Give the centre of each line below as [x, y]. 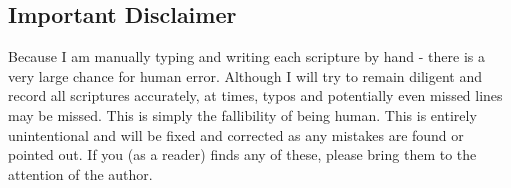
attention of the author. [80, 173]
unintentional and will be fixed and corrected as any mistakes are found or [236, 134]
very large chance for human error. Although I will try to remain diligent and [245, 75]
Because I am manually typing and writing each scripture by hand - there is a [246, 56]
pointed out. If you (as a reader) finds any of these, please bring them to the [242, 154]
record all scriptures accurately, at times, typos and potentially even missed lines [255, 95]
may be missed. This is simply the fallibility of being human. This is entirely [242, 114]
